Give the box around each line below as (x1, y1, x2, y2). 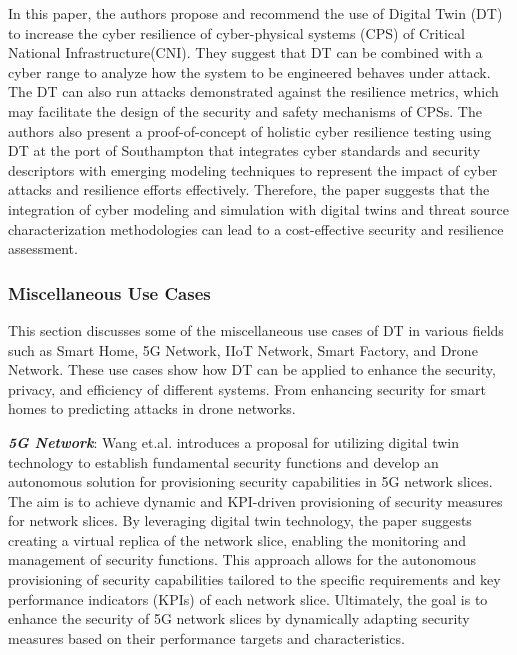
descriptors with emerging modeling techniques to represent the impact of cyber (8, 159, 498, 180)
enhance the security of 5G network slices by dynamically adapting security (8, 608, 470, 629)
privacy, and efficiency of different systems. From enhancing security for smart (8, 378, 486, 399)
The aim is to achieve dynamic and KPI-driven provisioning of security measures (8, 490, 503, 511)
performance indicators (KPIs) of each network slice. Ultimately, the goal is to (8, 588, 488, 609)
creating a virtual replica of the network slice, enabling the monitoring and (8, 529, 467, 550)
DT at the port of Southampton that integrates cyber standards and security (8, 140, 481, 161)
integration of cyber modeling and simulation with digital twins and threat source (8, 198, 509, 219)
